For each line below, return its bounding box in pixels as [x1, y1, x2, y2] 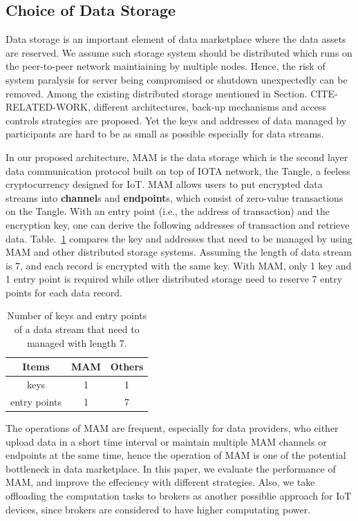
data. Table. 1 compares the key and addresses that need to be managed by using [6, 231, 352, 245]
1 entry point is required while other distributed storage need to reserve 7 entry [6, 272, 343, 286]
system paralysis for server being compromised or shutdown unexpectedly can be [6, 72, 348, 86]
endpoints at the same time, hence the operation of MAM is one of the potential [6, 448, 346, 462]
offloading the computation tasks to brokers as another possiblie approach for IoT [6, 489, 352, 503]
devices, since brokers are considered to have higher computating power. [6, 502, 311, 516]
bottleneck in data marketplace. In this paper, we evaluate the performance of [6, 461, 336, 475]
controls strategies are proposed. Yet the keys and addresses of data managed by [6, 113, 347, 127]
